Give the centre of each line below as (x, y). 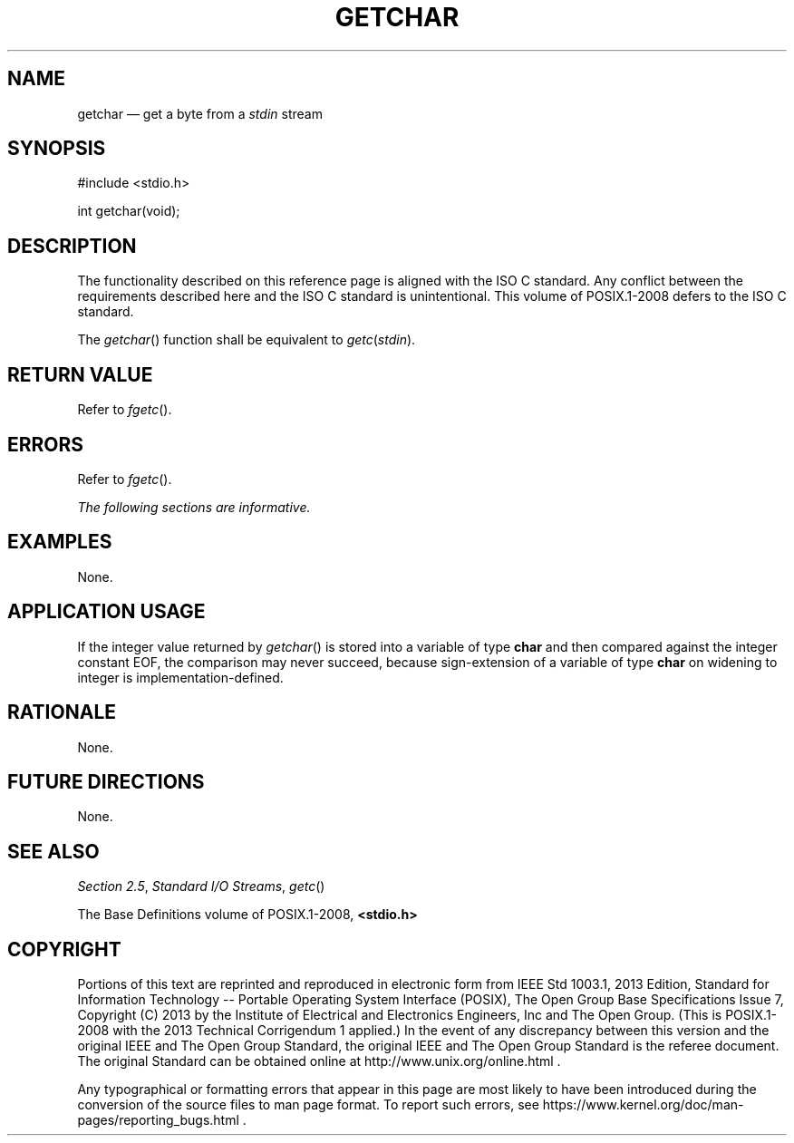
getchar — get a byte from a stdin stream (200, 113)
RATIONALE (62, 712)
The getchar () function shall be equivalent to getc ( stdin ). (247, 340)
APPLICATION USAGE (107, 612)
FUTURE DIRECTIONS (106, 781)
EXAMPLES (60, 542)
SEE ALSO (53, 851)
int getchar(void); (129, 211)
